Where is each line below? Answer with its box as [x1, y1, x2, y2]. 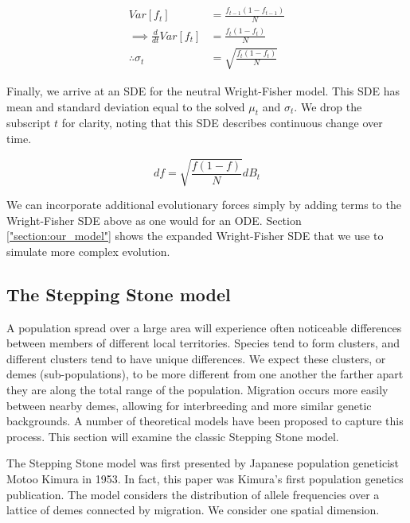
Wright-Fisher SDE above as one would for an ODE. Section [6, 211, 302, 228]
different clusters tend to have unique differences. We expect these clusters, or [6, 350, 386, 366]
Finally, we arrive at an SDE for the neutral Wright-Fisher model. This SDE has [6, 82, 400, 99]
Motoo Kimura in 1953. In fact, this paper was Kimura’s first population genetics [6, 470, 404, 486]
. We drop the [294, 98, 362, 114]
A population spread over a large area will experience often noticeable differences [6, 319, 402, 335]
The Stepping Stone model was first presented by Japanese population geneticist [6, 455, 399, 471]
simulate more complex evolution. [6, 242, 170, 259]
